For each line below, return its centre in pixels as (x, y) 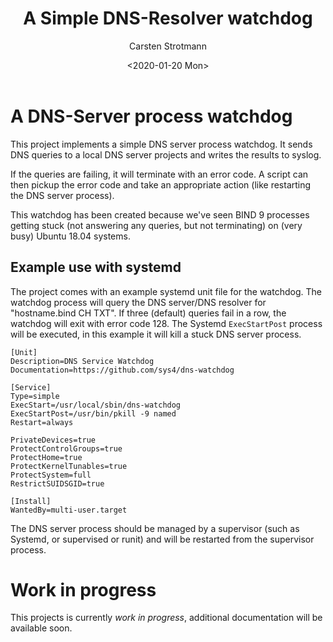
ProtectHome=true (46, 457)
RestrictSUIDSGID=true (57, 483)
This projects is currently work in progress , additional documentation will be (166, 618)
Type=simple (35, 396)
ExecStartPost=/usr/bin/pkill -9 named (93, 413)
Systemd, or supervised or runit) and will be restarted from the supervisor (162, 539)
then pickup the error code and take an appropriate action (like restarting (161, 184)
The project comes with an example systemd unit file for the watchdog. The (166, 291)
